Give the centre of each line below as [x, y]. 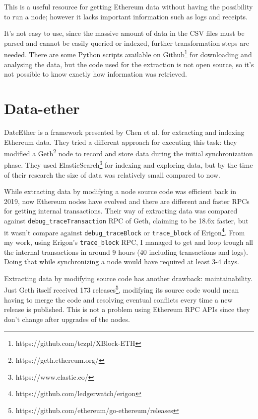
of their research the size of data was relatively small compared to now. [112, 174]
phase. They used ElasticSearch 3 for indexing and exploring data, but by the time [129, 164]
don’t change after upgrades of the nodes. [67, 319]
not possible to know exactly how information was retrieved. [96, 74]
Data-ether [42, 108]
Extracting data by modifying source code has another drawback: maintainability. [128, 278]
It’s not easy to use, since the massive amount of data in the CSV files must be [124, 33]
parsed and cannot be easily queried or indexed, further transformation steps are [127, 43]
